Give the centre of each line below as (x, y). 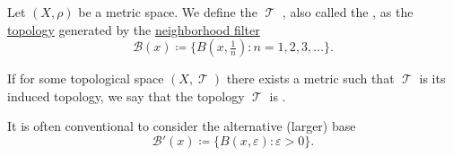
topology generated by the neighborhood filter (134, 29)
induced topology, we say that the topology (126, 95)
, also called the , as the (348, 12)
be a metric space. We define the (168, 12)
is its (432, 78)
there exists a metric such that (310, 78)
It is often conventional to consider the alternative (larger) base (182, 126)
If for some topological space (86, 78)
